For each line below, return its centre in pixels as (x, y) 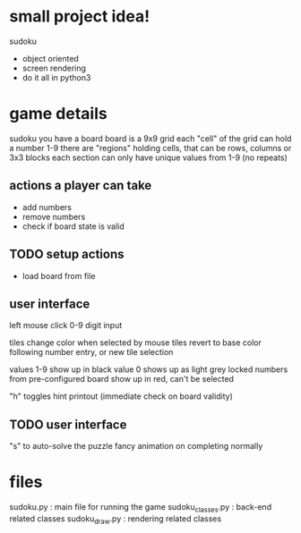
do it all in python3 (56, 77)
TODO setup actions (67, 254)
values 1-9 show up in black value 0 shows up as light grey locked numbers (149, 369)
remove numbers (54, 216)
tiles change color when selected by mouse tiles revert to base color (136, 343)
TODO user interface (68, 424)
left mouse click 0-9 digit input (66, 326)
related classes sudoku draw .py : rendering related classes (116, 519)
